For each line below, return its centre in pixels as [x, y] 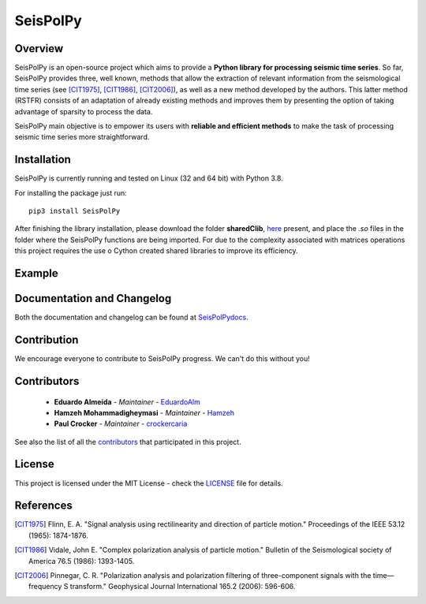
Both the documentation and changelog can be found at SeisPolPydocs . [131, 317]
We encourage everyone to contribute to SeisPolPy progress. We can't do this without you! [163, 359]
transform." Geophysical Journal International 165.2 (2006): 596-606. [183, 587]
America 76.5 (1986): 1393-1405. [82, 561]
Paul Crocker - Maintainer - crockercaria [121, 424]
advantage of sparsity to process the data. [84, 111]
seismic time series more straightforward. [82, 137]
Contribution [47, 340]
